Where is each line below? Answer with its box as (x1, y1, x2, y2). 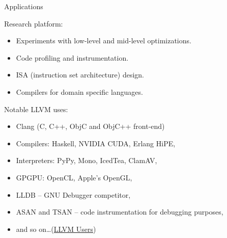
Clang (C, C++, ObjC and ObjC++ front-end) (16, 121, 165, 131)
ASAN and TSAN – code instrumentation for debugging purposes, (16, 206, 223, 217)
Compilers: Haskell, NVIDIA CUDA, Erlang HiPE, (16, 138, 176, 148)
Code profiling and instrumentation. (16, 52, 129, 63)
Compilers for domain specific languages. (16, 86, 143, 97)
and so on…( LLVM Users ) (16, 223, 96, 234)
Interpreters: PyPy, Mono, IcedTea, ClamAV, (16, 155, 157, 166)
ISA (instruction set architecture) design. (16, 69, 144, 80)
